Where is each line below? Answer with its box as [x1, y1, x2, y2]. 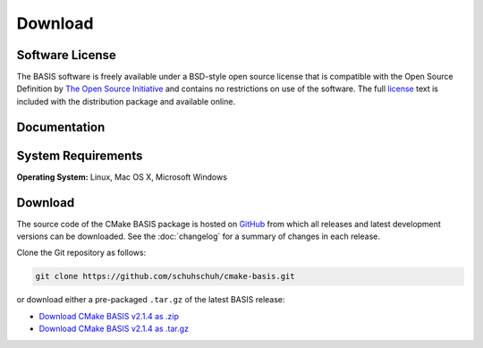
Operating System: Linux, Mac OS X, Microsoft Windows [16, 171, 228, 182]
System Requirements [16, 148, 143, 163]
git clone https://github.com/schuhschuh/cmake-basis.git [35, 271, 295, 282]
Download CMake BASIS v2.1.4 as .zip [38, 310, 179, 321]
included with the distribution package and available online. [16, 96, 236, 106]
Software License [16, 47, 116, 63]
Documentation [16, 119, 106, 134]
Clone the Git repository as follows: [16, 247, 147, 259]
